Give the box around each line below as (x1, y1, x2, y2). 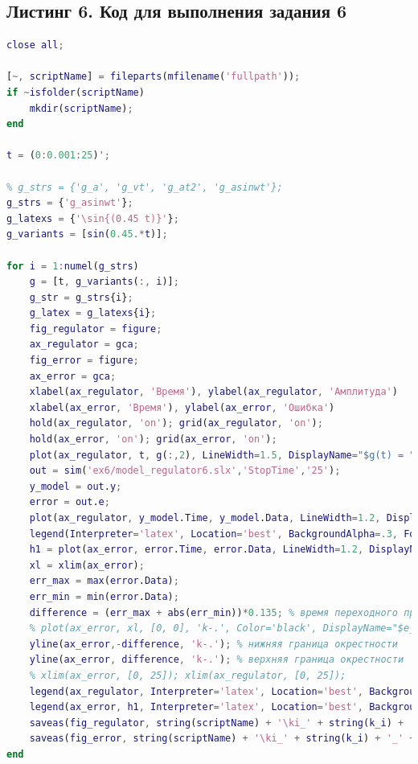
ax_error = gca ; (29, 370, 117, 382)
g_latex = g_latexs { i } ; (29, 307, 157, 319)
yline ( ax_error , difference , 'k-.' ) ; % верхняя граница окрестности (29, 654, 404, 666)
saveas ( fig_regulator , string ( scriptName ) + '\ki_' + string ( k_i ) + (29, 717, 404, 729)
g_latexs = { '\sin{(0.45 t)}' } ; (6, 212, 179, 224)
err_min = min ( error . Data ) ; (29, 590, 179, 602)
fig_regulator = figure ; (29, 322, 162, 335)
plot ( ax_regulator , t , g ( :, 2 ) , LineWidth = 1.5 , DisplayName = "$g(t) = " (29, 449, 416, 461)
